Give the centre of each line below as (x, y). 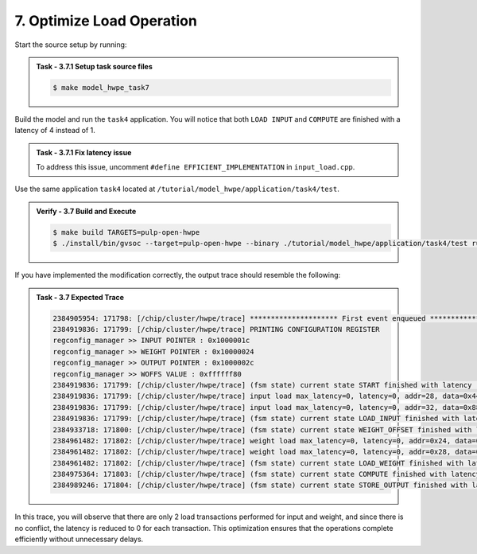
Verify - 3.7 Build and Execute (86, 211)
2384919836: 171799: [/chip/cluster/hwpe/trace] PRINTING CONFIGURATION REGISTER (217, 329)
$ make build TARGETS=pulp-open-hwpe (126, 232)
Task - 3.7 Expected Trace (80, 297)
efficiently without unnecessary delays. (79, 539)
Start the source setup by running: (71, 45)
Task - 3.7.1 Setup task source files (94, 66)
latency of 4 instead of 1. (55, 131)
